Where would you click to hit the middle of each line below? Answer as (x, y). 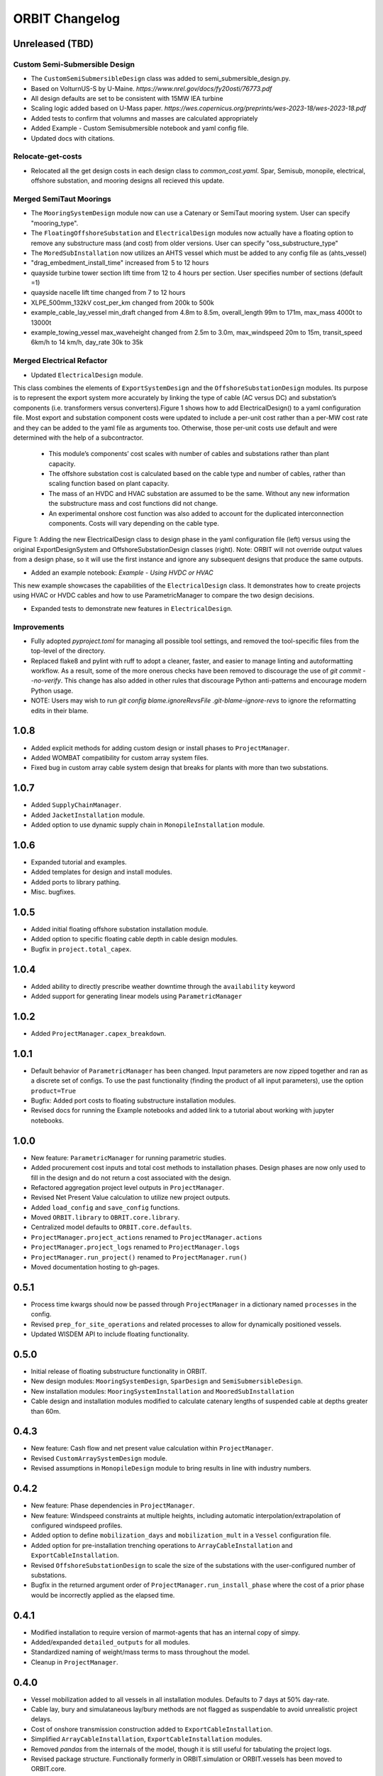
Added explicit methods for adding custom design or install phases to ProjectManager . (160, 748)
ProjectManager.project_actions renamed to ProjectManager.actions (146, 1237)
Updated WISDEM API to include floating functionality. (110, 1334)
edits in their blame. (60, 710)
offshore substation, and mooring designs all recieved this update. (128, 180)
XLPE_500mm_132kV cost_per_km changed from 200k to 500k (122, 303)
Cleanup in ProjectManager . (74, 1662)
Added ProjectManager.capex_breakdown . (99, 1033)
